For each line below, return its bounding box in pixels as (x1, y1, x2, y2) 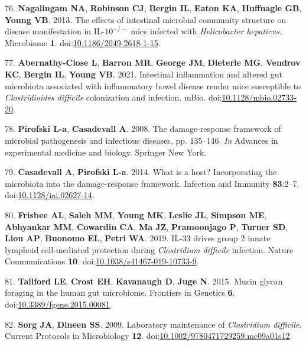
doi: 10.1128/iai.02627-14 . (5, 189, 95, 201)
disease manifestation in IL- (5, 25, 105, 37)
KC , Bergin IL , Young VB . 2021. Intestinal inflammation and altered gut (5, 67, 282, 80)
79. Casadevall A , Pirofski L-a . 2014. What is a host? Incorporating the (5, 166, 277, 178)
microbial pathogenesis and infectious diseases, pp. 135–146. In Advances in (5, 134, 278, 146)
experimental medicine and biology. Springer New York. (5, 145, 207, 158)
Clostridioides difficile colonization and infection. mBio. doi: (5, 91, 222, 104)
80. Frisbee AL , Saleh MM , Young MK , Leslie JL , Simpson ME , (5, 208, 267, 221)
